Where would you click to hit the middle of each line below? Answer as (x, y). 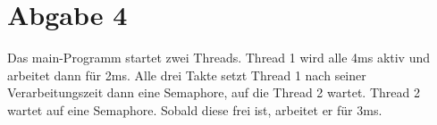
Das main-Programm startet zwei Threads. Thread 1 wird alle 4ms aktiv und (219, 58)
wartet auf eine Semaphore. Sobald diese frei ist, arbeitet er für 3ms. (195, 109)
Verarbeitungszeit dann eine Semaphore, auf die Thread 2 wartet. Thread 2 (214, 92)
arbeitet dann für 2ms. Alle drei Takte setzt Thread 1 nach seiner (187, 75)
